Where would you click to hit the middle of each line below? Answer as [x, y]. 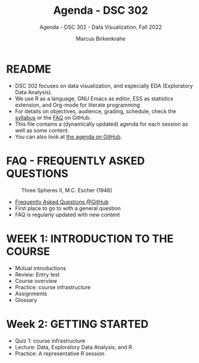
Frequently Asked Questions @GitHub [62, 202]
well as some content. [42, 130]
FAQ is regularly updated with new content [67, 214]
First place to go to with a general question [68, 208]
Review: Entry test [37, 274]
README [29, 69]
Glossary [26, 300]
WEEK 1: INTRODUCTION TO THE [90, 239]
